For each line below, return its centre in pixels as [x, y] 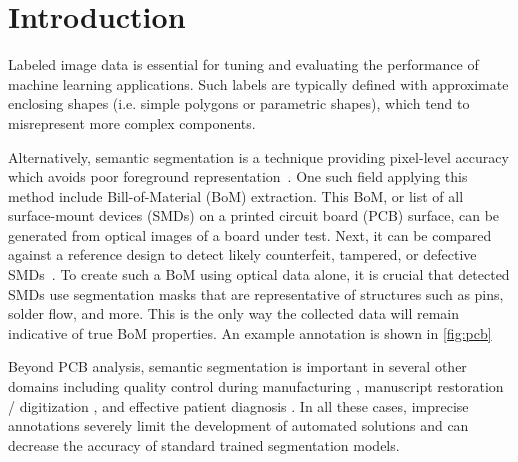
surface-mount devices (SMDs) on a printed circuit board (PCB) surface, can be [254, 215]
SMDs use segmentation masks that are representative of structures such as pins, [256, 293]
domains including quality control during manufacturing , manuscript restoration [256, 386]
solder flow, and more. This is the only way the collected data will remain [234, 313]
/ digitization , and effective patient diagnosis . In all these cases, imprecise [238, 405]
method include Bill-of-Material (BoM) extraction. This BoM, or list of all [236, 195]
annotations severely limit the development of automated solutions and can [238, 425]
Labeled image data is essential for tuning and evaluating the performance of [243, 64]
